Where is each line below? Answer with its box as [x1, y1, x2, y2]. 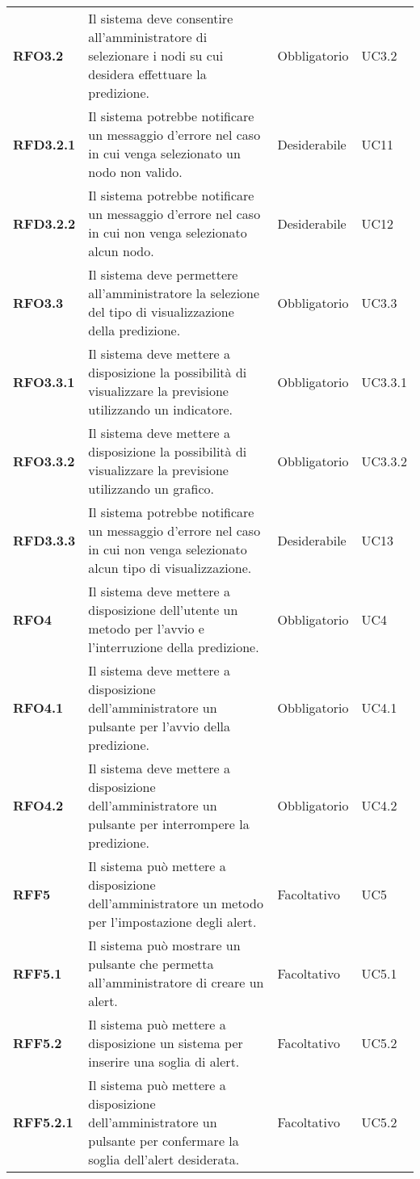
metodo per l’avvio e [88, 619, 204, 638]
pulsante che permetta [88, 954, 214, 973]
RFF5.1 [13, 963, 62, 983]
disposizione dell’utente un [88, 600, 238, 619]
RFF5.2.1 [13, 1113, 73, 1131]
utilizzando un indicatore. [88, 400, 233, 419]
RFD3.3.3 [13, 530, 76, 549]
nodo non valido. [88, 162, 183, 181]
